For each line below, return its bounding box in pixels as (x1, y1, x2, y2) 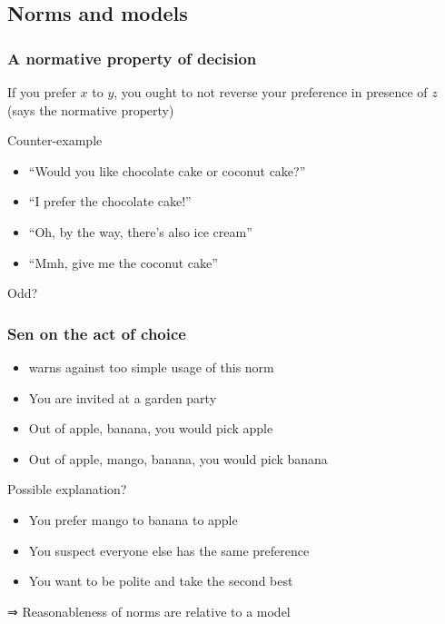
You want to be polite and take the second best (28, 571, 293, 590)
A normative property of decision (7, 46, 257, 69)
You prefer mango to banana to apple (28, 510, 238, 529)
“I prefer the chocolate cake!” (28, 192, 192, 211)
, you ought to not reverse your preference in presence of (114, 83, 428, 101)
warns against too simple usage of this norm (28, 357, 274, 376)
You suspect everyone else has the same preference (28, 540, 310, 560)
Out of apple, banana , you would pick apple (28, 419, 273, 438)
